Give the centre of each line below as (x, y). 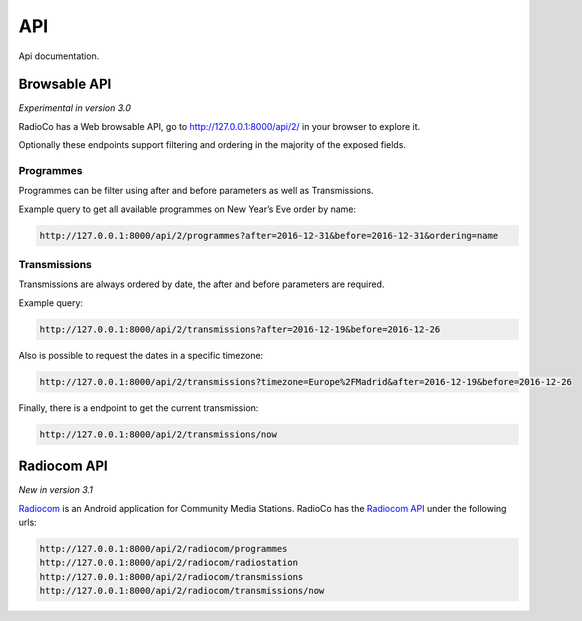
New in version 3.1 (56, 490)
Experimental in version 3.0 (75, 108)
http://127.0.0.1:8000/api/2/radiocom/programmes (163, 549)
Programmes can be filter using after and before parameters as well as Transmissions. (196, 191)
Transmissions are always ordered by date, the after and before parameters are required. (201, 284)
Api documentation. (59, 56)
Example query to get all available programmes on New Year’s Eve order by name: (187, 209)
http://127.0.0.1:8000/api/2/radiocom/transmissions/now (182, 591)
